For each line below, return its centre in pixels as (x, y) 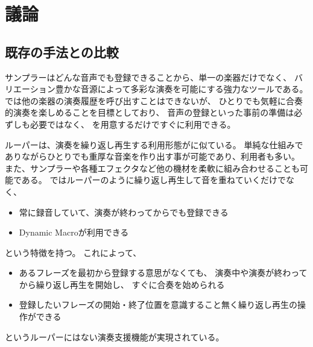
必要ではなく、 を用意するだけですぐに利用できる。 (133, 124)
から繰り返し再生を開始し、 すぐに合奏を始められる (122, 284)
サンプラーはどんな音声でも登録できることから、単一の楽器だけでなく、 (148, 77)
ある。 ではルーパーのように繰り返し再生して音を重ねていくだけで (153, 180)
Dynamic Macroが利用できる (74, 232)
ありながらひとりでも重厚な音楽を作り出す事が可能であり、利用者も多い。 (152, 156)
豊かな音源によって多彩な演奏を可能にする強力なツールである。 (182, 89)
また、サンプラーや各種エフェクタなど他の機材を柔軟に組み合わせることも (153, 168)
